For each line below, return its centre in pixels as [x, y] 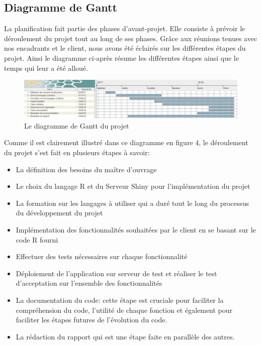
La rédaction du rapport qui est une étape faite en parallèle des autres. [125, 336]
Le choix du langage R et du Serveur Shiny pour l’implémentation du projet [133, 186]
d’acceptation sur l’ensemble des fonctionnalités [89, 283]
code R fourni [37, 239]
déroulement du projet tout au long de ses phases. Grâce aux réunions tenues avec [131, 38]
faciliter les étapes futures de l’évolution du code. [92, 320]
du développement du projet [59, 213]
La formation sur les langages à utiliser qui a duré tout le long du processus [133, 203]
